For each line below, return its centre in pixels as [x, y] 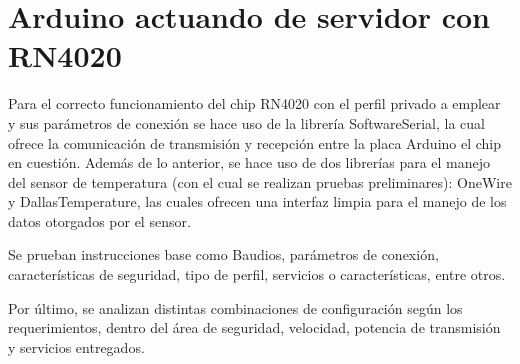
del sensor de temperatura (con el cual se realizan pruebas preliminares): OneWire [260, 181]
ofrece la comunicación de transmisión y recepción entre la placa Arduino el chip [255, 142]
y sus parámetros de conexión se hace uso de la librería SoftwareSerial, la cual [246, 122]
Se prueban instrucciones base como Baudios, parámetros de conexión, [223, 254]
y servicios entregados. [76, 346]
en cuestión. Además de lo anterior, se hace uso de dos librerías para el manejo [249, 162]
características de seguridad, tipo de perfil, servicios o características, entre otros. [257, 274]
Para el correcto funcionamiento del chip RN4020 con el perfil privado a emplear [254, 103]
